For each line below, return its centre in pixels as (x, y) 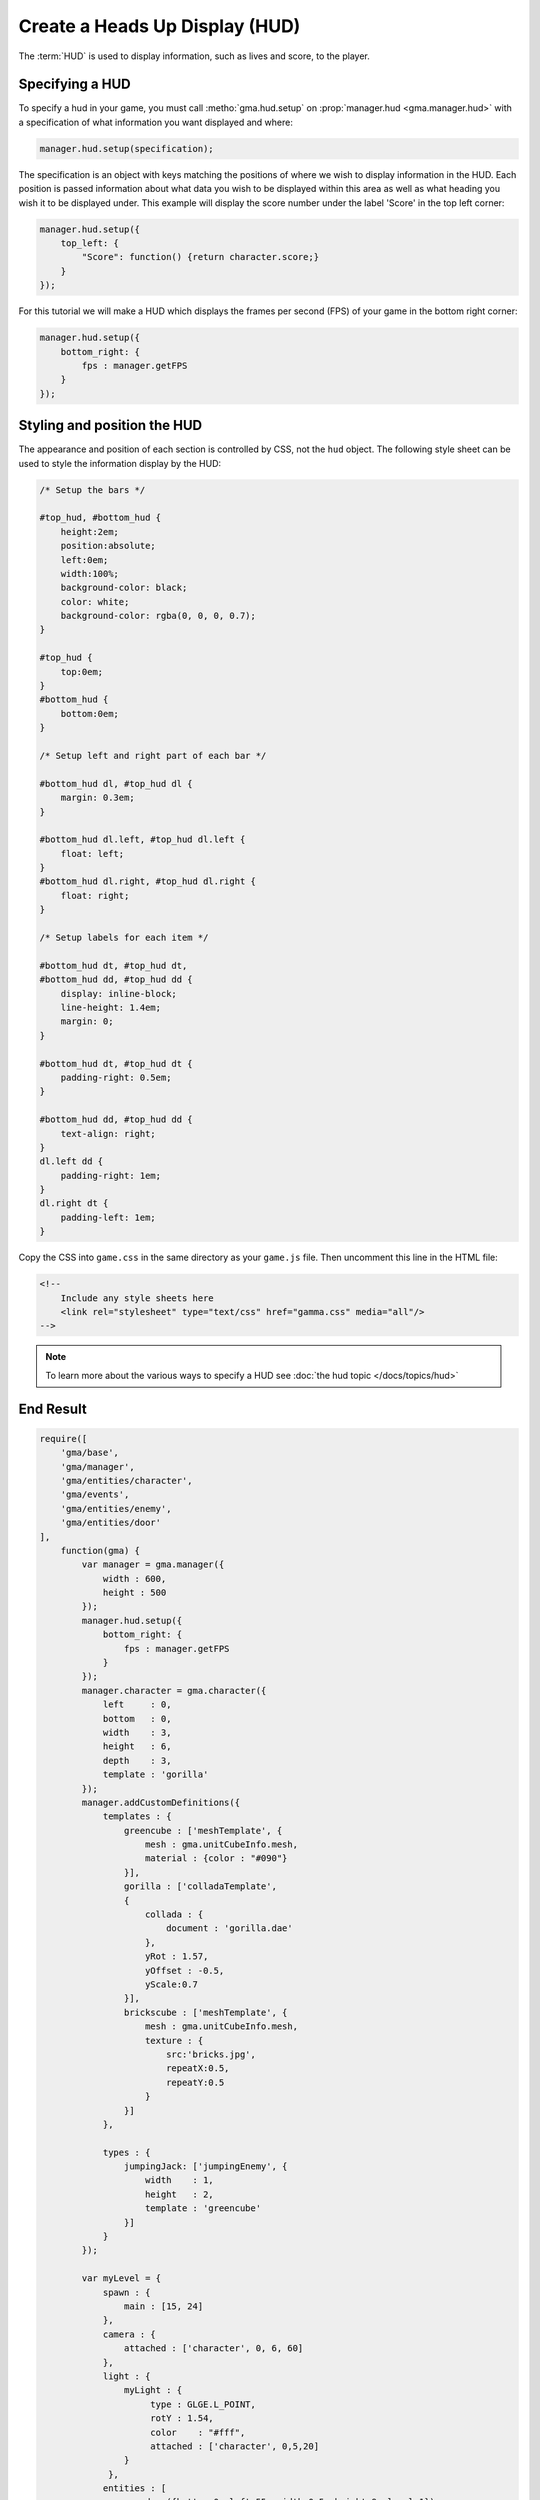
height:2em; (90, 531)
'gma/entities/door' (111, 1523)
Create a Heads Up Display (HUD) (159, 26)
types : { (126, 2152)
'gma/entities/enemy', (116, 1508)
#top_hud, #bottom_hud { (100, 518)
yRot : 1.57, (177, 1956)
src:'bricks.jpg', (211, 2054)
